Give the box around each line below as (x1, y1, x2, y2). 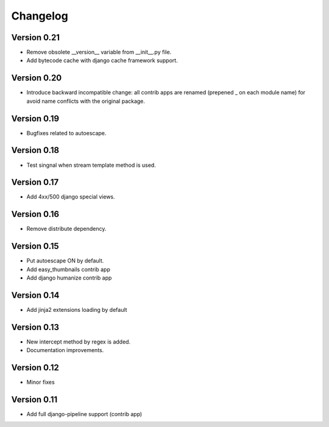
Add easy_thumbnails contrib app (26, 266, 111, 273)
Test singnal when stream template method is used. (26, 161, 157, 169)
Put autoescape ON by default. (26, 257, 104, 264)
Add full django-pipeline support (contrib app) (26, 411, 143, 418)
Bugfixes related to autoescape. (26, 129, 107, 136)
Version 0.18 (11, 145, 60, 155)
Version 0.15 (11, 241, 59, 252)
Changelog (11, 9, 68, 23)
